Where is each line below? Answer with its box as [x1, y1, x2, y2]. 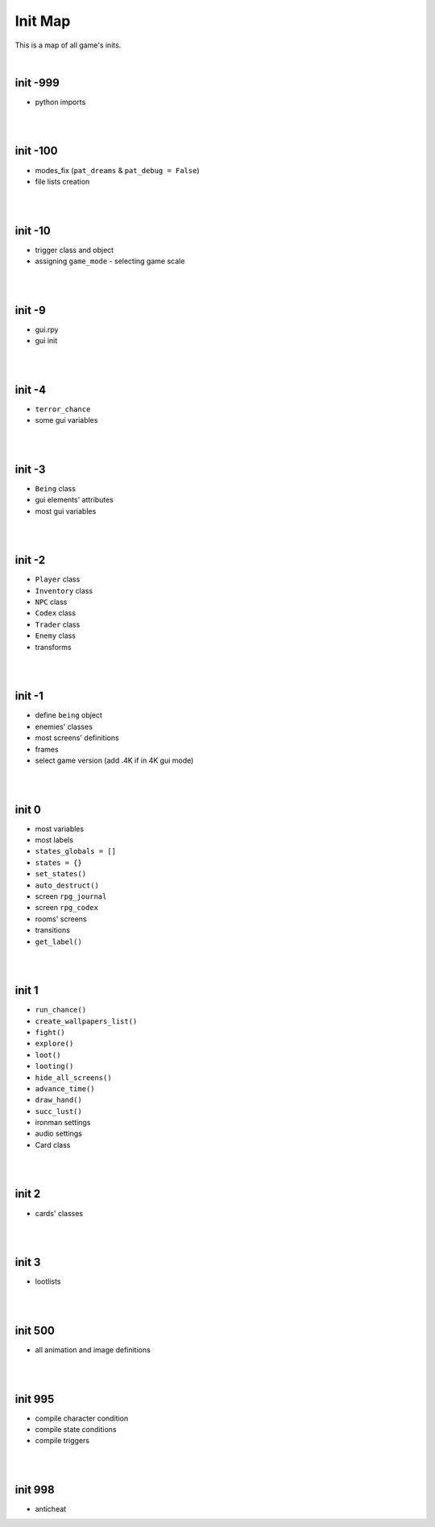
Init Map [14, 12, 71, 30]
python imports [35, 97, 86, 106]
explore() [35, 1039, 74, 1049]
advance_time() [35, 1084, 96, 1093]
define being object [35, 710, 102, 720]
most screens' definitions [35, 733, 120, 743]
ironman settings [35, 1118, 91, 1128]
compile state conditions [35, 1425, 117, 1434]
